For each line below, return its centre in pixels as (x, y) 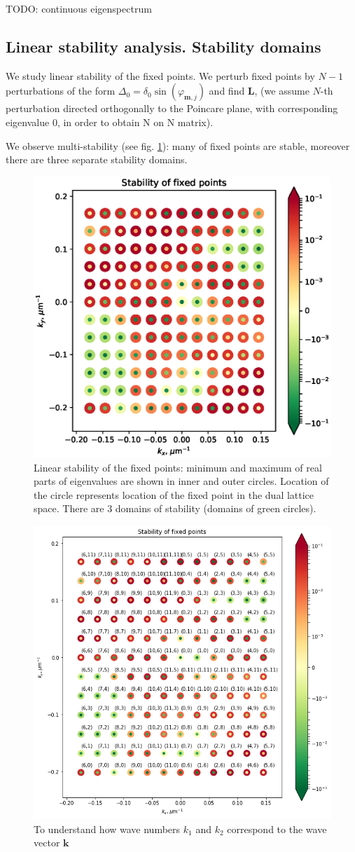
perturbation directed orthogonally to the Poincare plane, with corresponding (172, 108)
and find (227, 91)
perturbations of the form (61, 91)
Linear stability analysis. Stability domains (163, 46)
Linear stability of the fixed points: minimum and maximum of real (178, 467)
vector (47, 843)
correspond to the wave (277, 829)
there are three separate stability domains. (97, 159)
